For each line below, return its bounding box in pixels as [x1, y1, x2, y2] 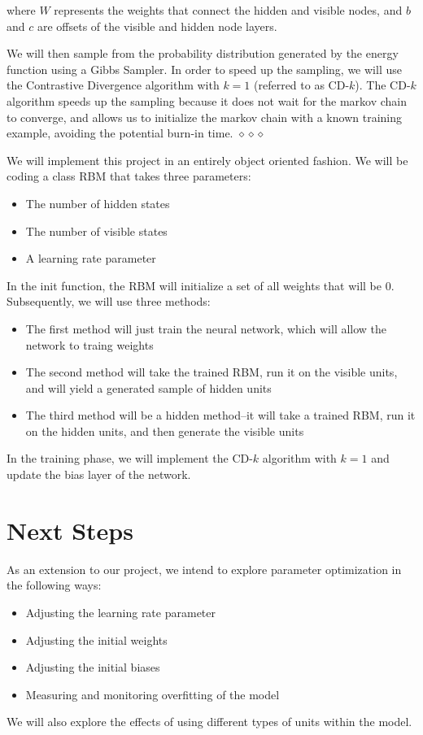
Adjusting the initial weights [25, 631, 168, 648]
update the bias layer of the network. [7, 466, 191, 483]
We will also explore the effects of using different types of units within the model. [7, 713, 412, 730]
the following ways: [7, 576, 102, 594]
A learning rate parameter [25, 250, 156, 267]
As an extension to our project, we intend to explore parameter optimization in [7, 560, 402, 577]
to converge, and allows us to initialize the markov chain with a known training [7, 108, 402, 125]
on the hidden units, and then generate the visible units [25, 422, 304, 439]
